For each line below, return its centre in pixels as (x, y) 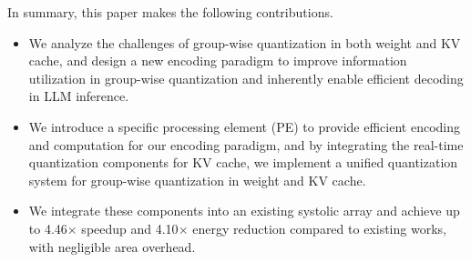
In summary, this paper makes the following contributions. (170, 12)
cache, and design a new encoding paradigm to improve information (218, 60)
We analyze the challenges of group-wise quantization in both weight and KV (245, 42)
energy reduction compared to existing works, (319, 228)
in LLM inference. (79, 96)
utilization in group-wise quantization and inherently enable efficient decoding (246, 78)
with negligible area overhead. (112, 246)
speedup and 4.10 (130, 228)
